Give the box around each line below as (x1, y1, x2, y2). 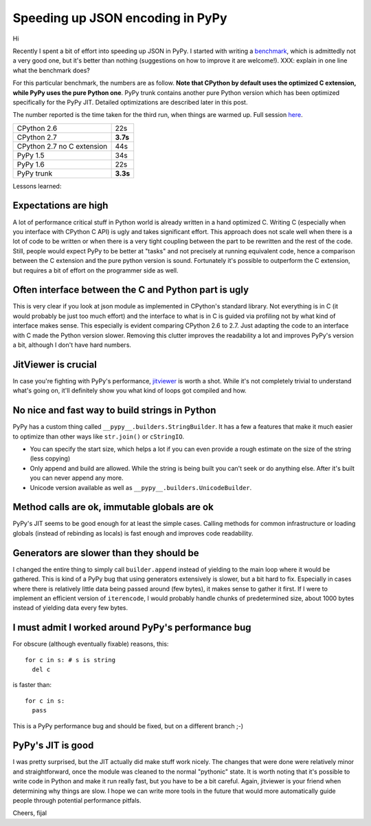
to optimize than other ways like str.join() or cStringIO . (12, 432, 185, 441)
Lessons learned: (12, 182, 62, 190)
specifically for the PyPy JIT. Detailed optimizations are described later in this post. (12, 98, 248, 106)
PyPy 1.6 (16, 159, 45, 169)
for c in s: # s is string (25, 656, 116, 664)
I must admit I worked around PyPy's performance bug (12, 622, 251, 633)
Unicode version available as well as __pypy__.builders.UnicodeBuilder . (30, 483, 252, 491)
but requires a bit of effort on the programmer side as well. (12, 266, 179, 275)
